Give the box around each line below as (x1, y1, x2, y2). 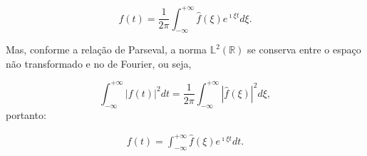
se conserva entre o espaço (247, 42, 361, 57)
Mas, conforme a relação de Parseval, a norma (6, 42, 207, 57)
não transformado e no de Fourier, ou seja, (6, 56, 192, 71)
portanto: (6, 107, 46, 122)
